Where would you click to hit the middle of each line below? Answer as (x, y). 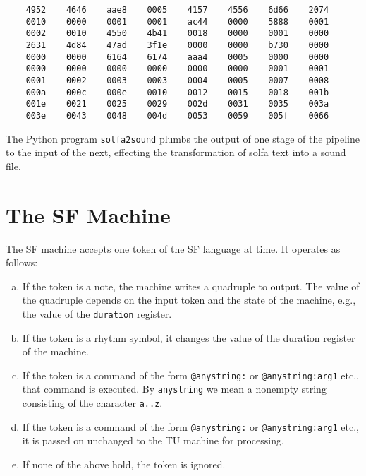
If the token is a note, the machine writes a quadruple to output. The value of (191, 286)
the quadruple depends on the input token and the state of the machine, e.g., (189, 300)
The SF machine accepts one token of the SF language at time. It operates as (173, 248)
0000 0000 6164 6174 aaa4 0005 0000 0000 (177, 57)
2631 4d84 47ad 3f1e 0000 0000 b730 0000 (177, 45)
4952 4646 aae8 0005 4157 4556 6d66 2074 (177, 10)
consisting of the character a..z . (92, 403)
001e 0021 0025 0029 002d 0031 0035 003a (177, 104)
